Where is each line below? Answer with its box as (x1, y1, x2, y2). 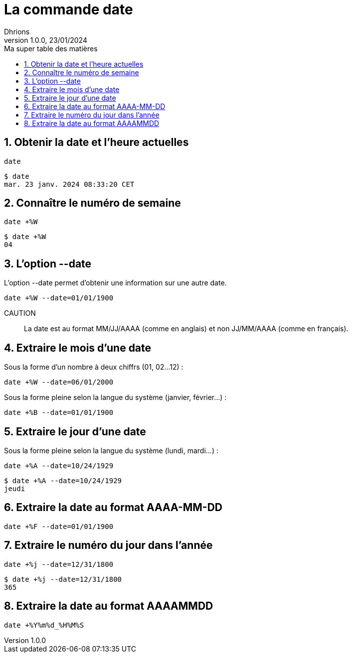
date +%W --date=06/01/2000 (4, 378, 114, 387)
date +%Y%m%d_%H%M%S (4, 621, 84, 629)
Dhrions (4, 27, 30, 36)
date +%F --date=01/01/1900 (4, 522, 114, 530)
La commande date (4, 1, 133, 18)
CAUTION (4, 309, 36, 318)
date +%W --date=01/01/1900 (4, 294, 114, 302)
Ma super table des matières (4, 44, 98, 53)
